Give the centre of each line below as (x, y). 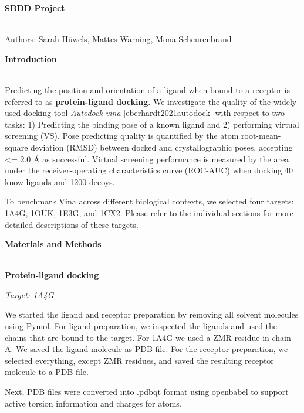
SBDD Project (35, 8)
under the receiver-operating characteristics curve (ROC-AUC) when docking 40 (149, 170)
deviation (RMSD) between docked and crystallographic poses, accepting (162, 147)
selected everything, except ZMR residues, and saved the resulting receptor (139, 360)
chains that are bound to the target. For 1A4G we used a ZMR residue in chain (148, 337)
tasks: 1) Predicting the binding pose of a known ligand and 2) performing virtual (152, 124)
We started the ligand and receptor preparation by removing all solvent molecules (152, 314)
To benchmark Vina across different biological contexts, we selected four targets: (149, 201)
